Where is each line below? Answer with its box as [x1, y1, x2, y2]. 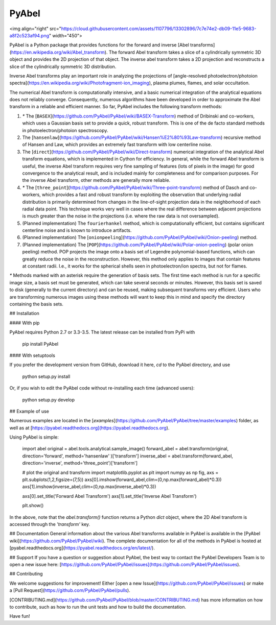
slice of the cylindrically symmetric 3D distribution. [9, 63, 117, 69]
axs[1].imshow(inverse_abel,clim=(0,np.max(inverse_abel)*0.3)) [22, 484, 156, 490]
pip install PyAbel [22, 341, 59, 347]
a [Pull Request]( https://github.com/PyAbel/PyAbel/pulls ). [9, 587, 130, 593]
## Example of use [9, 408, 50, 414]
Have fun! [9, 613, 30, 619]
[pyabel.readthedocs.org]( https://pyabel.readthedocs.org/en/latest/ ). [9, 545, 155, 551]
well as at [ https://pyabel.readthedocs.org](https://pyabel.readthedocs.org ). [9, 424, 170, 431]
